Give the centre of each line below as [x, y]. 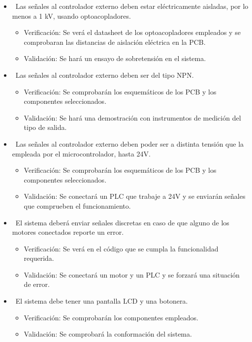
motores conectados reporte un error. [68, 232]
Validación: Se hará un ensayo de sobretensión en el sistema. [115, 58]
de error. [37, 284]
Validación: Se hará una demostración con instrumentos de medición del [132, 117]
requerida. [39, 258]
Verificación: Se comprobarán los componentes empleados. [111, 317]
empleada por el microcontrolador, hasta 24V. [81, 153]
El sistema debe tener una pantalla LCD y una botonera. [102, 301]
